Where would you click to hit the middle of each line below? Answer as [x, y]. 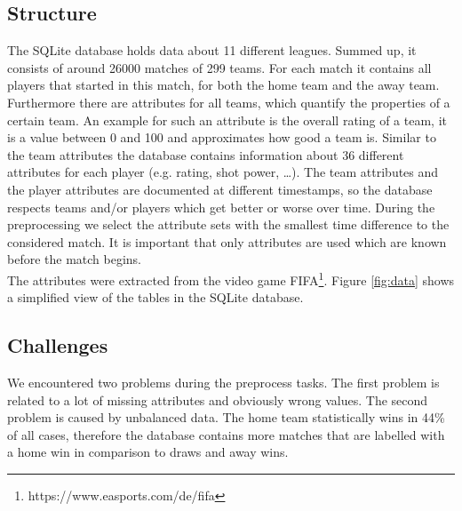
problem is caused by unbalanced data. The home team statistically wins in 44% [226, 417]
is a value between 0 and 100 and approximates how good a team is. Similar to [222, 137]
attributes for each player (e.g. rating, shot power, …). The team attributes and [223, 172]
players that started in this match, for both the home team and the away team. [223, 85]
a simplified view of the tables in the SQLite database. [155, 297]
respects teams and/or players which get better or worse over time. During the [221, 207]
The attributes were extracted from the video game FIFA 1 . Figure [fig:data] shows [231, 278]
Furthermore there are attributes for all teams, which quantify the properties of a [229, 102]
